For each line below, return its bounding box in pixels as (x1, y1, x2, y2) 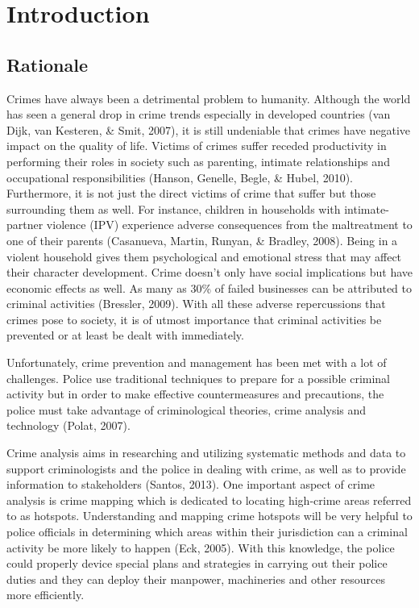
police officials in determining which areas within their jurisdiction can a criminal (6, 523, 408, 540)
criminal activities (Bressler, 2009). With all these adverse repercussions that (6, 295, 386, 312)
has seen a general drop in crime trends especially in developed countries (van (6, 106, 391, 123)
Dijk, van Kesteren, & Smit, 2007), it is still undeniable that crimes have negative (6, 121, 411, 138)
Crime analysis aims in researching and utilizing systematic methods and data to (6, 444, 406, 461)
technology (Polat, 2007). (6, 417, 131, 434)
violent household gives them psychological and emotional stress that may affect (6, 248, 402, 264)
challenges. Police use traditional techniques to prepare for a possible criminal (6, 369, 390, 386)
